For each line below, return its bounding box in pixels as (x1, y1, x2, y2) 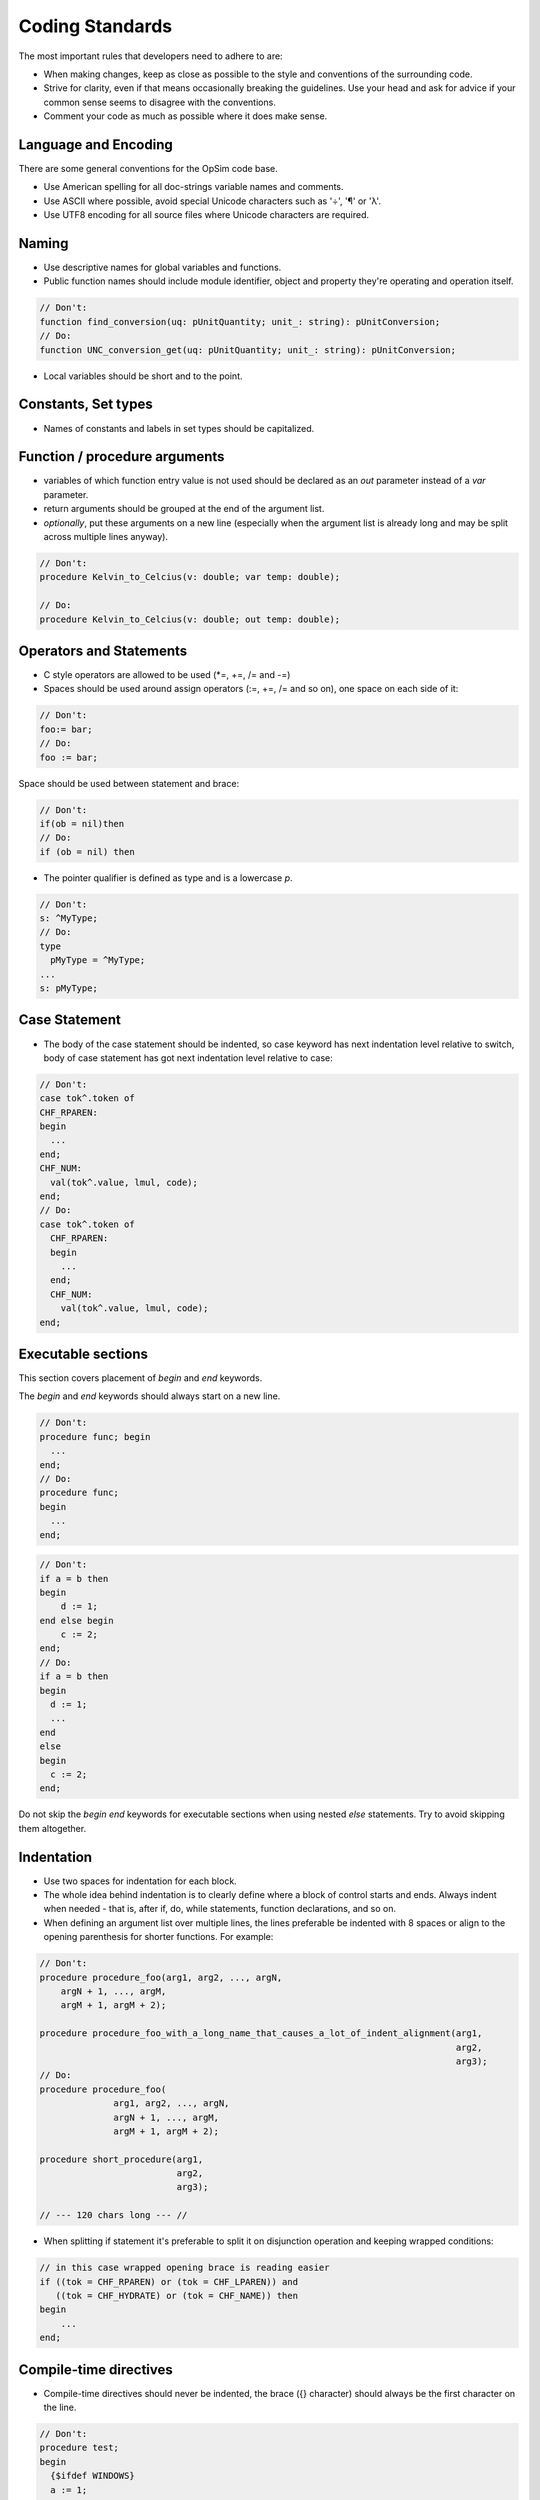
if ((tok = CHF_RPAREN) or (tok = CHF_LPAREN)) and (39, 2276, 299, 2287)
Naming (18, 235, 69, 252)
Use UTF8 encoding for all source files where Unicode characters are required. (43, 209, 370, 221)
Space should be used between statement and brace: (18, 777, 240, 789)
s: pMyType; (39, 983, 99, 994)
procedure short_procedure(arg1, (39, 2153, 204, 2165)
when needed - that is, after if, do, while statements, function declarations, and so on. (43, 1903, 397, 1915)
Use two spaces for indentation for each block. (43, 1875, 237, 1887)
